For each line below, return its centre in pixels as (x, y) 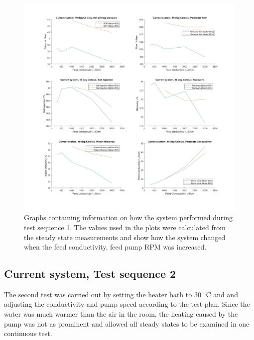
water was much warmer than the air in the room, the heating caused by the (121, 314)
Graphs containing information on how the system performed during (128, 217)
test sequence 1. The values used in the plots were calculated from (125, 227)
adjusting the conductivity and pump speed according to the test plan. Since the (127, 304)
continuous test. (28, 333)
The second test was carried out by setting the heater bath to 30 (103, 294)
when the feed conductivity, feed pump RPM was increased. (115, 247)
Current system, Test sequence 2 (90, 274)
